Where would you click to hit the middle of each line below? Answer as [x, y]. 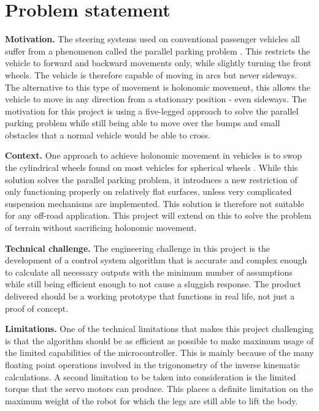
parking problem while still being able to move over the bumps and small [143, 123]
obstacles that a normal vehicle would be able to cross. [108, 134]
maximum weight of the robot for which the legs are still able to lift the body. [152, 400]
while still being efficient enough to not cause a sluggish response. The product [153, 284]
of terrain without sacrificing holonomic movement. [101, 228]
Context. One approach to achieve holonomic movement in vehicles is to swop [153, 155]
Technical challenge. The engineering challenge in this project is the [138, 248]
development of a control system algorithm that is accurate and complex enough [156, 260]
